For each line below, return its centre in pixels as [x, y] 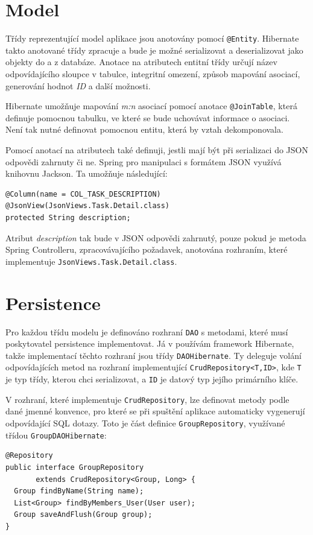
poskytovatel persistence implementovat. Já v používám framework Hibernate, [150, 343]
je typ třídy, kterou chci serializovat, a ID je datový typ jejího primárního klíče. [152, 379]
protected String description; [68, 217]
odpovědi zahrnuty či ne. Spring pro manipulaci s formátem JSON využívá [144, 161]
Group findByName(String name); [79, 491]
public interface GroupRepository [75, 467]
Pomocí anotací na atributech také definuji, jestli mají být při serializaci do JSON [157, 150]
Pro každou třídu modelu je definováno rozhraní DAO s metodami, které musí [147, 331]
